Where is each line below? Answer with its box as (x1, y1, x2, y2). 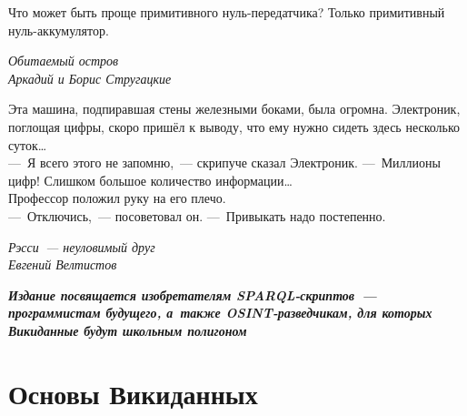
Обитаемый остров (8, 51, 119, 70)
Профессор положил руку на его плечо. (8, 188, 226, 208)
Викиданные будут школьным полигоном (8, 320, 247, 340)
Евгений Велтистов (8, 255, 117, 274)
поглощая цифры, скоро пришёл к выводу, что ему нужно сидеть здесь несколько (8, 117, 461, 136)
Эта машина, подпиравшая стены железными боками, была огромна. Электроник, (8, 99, 461, 118)
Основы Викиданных (8, 374, 258, 411)
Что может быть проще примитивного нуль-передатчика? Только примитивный (8, 3, 445, 21)
